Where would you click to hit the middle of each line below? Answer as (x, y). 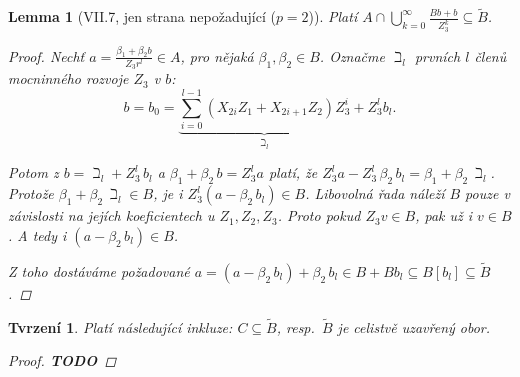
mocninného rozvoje (68, 78)
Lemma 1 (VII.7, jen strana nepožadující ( (142, 16)
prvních (437, 55)
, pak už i (444, 215)
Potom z (33, 172)
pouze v (487, 193)
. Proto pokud (319, 215)
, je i (168, 193)
